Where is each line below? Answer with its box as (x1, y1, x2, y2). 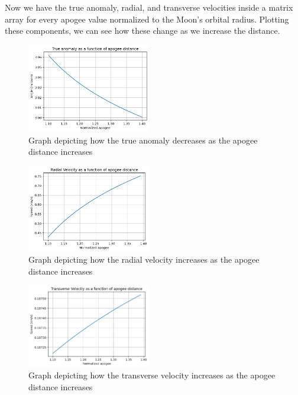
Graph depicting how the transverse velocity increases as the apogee (28, 369, 276, 381)
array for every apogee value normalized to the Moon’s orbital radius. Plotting (5, 12, 289, 25)
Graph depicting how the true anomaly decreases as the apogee (28, 133, 258, 146)
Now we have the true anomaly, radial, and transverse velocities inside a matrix (5, 1, 293, 13)
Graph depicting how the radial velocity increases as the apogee (28, 253, 260, 266)
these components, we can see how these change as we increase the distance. (5, 24, 280, 37)
